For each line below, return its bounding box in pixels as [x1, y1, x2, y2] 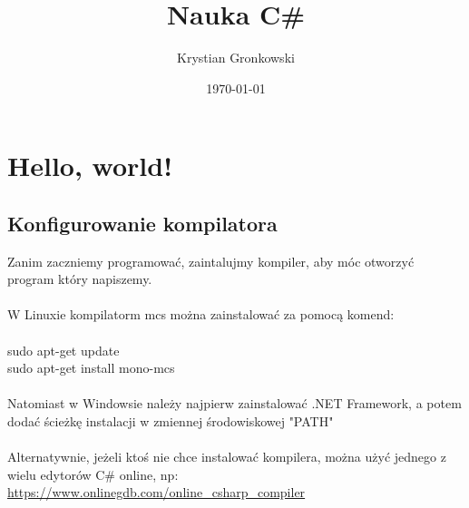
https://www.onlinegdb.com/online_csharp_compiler [7, 483, 306, 502]
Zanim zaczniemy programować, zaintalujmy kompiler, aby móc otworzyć [7, 251, 415, 270]
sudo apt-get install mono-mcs [7, 358, 175, 377]
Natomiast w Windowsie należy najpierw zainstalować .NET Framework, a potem [7, 394, 462, 413]
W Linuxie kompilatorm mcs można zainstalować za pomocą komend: [7, 305, 395, 324]
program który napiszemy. [7, 269, 152, 288]
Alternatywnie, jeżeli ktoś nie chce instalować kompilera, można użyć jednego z [7, 447, 446, 466]
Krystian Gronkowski [177, 48, 295, 67]
